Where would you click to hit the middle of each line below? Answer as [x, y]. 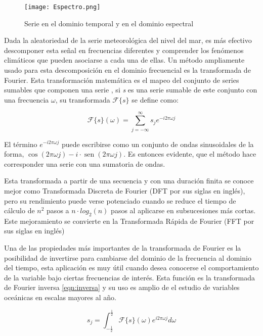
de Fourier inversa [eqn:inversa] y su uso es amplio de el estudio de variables [122, 287]
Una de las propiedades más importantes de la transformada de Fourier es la [123, 248]
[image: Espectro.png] [62, 7]
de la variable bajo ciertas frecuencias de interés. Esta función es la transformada [129, 277]
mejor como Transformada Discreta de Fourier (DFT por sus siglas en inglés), [125, 190]
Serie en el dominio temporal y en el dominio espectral [109, 23]
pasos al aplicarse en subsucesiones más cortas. [183, 210]
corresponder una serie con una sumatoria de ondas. [85, 163]
